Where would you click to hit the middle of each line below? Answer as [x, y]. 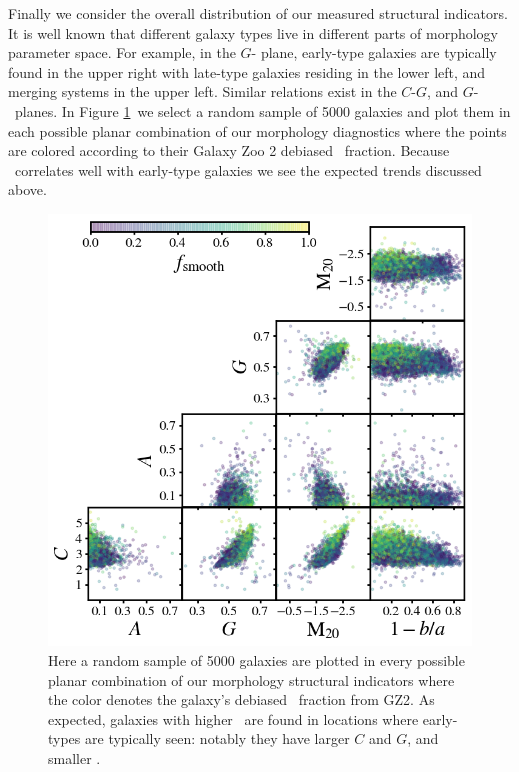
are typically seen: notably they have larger [217, 738]
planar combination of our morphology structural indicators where [251, 679]
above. [27, 189]
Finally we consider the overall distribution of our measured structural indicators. [258, 13]
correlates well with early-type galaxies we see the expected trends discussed [248, 169]
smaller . [74, 757]
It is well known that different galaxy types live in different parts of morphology [253, 32]
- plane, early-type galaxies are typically [374, 52]
